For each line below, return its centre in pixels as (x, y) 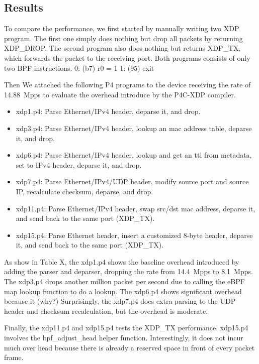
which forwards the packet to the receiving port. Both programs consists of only (127, 57)
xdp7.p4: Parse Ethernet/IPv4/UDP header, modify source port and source (132, 181)
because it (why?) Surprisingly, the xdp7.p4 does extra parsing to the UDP (120, 301)
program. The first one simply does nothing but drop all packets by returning (123, 38)
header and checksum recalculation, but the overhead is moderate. (106, 311)
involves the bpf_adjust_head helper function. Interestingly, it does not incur (124, 338)
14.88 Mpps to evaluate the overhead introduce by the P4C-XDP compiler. (120, 94)
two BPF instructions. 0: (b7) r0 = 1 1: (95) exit (79, 68)
